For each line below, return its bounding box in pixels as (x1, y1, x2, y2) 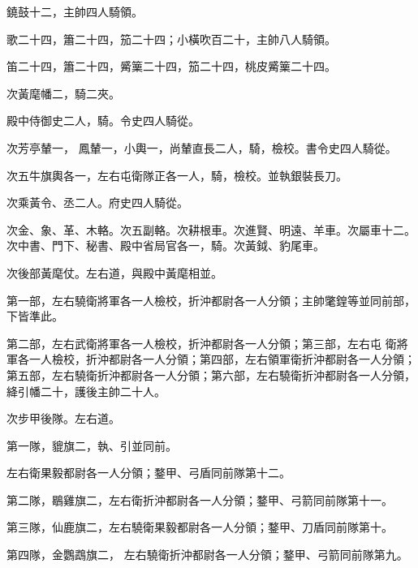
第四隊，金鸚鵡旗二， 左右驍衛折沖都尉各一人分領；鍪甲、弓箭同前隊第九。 (6, 546, 408, 563)
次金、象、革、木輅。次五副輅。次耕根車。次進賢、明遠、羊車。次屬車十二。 (6, 221, 416, 238)
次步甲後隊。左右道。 (6, 410, 120, 427)
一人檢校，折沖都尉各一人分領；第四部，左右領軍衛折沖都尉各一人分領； (28, 351, 416, 368)
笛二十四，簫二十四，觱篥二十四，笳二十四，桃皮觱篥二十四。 (6, 58, 336, 75)
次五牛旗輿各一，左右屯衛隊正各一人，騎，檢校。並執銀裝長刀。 (6, 166, 347, 183)
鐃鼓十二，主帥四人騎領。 (6, 3, 143, 19)
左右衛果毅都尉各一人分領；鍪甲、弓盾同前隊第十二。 (6, 464, 291, 481)
